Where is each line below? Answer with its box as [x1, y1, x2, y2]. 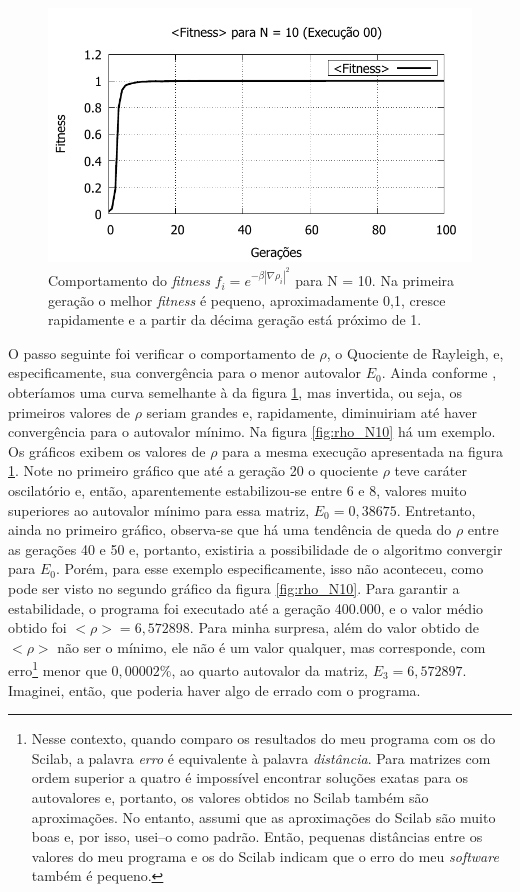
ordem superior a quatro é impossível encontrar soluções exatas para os [31, 767, 469, 788]
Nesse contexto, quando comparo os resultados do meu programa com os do [31, 728, 496, 749]
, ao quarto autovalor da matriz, [171, 659, 369, 680]
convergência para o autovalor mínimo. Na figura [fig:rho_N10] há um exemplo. [8, 421, 496, 442]
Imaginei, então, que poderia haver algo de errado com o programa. [8, 679, 421, 700]
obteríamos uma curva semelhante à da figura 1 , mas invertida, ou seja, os [8, 382, 462, 403]
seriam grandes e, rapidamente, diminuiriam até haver [146, 401, 478, 422]
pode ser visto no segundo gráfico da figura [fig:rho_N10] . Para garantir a [8, 577, 460, 598]
